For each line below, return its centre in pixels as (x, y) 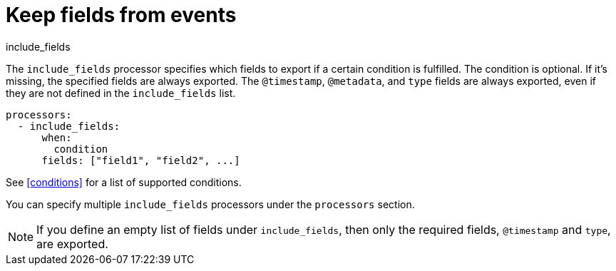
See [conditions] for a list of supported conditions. (124, 182)
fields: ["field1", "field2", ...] (141, 160)
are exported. (72, 244)
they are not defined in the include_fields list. (121, 93)
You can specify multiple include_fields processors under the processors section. (210, 204)
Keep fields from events (121, 15)
